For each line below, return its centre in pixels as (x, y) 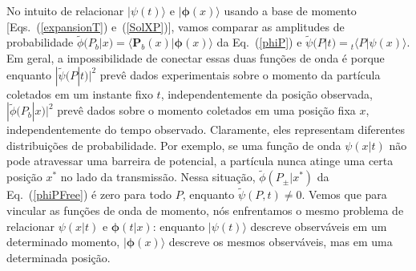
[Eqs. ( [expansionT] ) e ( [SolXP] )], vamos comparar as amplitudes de (176, 26)
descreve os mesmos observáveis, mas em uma (281, 242)
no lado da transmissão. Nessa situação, (158, 177)
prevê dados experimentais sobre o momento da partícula (240, 74)
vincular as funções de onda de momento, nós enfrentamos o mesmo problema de (205, 210)
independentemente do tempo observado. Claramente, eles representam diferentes (206, 129)
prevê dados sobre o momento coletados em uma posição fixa (206, 110)
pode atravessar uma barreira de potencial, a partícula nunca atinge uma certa (200, 161)
